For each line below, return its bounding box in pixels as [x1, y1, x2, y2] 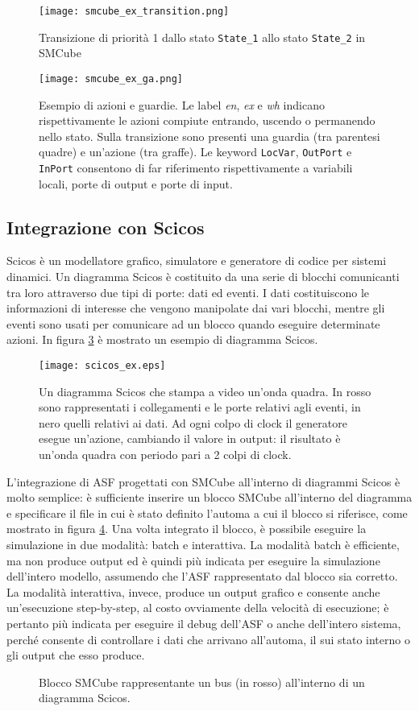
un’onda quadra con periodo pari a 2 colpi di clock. [39, 446, 292, 463]
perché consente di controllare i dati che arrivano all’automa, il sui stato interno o [6, 630, 410, 647]
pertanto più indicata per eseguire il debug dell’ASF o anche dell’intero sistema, [6, 614, 401, 631]
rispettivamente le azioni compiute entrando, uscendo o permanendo [39, 112, 375, 129]
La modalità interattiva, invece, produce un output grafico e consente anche [6, 583, 380, 600]
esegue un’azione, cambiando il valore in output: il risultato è [39, 430, 341, 447]
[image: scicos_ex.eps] [39, 360, 166, 372]
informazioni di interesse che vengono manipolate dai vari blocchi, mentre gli [6, 300, 385, 316]
